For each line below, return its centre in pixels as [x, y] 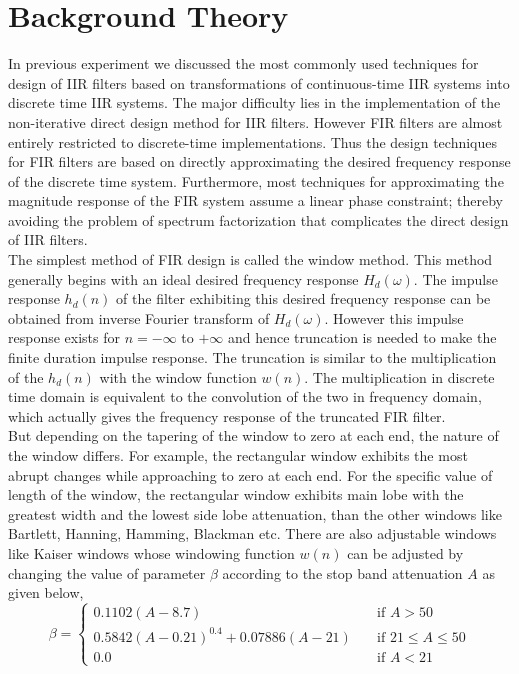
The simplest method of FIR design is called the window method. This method [250, 259]
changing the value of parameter [107, 572]
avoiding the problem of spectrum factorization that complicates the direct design [258, 219]
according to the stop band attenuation [342, 572]
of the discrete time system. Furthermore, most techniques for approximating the [256, 180]
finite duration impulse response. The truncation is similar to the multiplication [252, 357]
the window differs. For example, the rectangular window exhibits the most [238, 455]
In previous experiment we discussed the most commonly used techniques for [243, 63]
